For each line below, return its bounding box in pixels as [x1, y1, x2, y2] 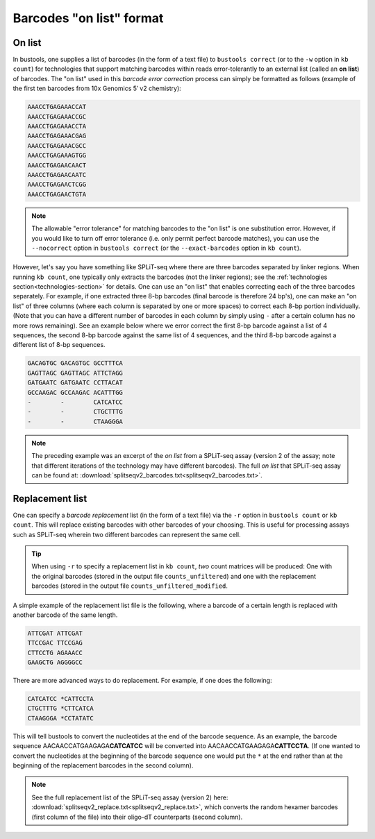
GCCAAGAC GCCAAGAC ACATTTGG [27, 389, 123, 396]
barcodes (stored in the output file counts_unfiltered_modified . [31, 582, 228, 590]
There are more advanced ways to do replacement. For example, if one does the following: [12, 677, 272, 685]
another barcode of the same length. [12, 611, 118, 619]
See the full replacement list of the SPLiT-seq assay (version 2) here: [31, 793, 228, 802]
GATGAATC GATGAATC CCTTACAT [27, 379, 123, 387]
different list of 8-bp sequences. [12, 341, 106, 349]
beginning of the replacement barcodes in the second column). [12, 761, 194, 770]
